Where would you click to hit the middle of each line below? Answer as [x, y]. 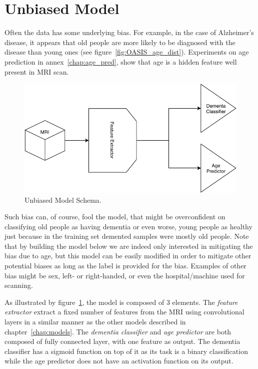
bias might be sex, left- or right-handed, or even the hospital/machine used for [125, 275]
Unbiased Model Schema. [63, 200]
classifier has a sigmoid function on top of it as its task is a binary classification [126, 351]
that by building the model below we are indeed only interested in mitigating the [129, 246]
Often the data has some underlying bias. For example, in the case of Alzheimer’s [129, 32]
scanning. [19, 285]
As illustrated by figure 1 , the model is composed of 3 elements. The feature [121, 302]
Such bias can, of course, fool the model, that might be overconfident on [115, 217]
